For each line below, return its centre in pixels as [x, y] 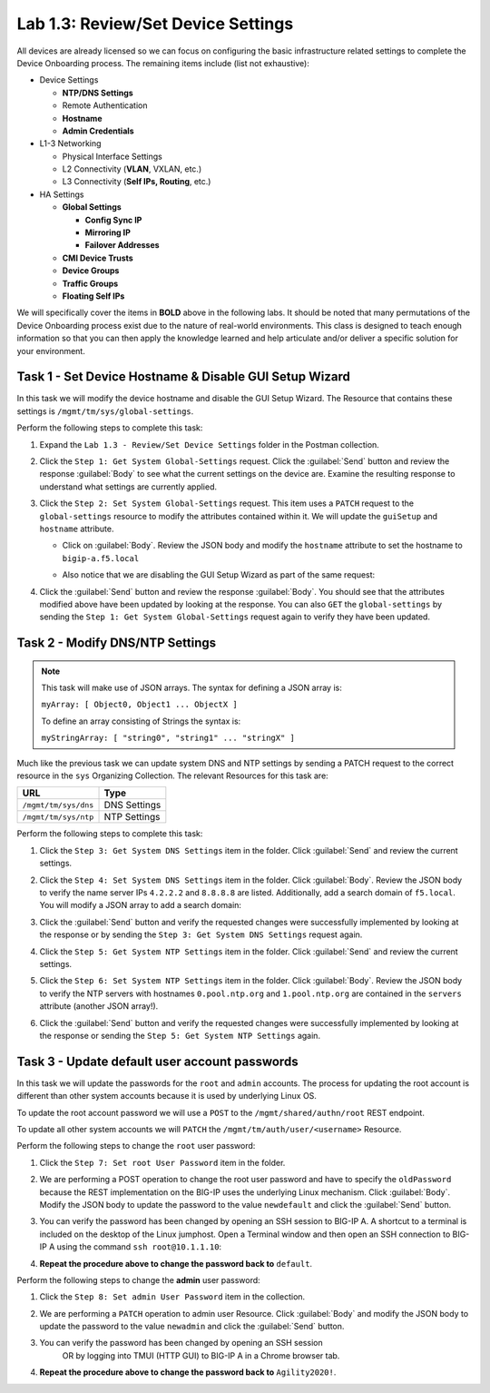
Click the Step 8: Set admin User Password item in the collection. [172, 1297]
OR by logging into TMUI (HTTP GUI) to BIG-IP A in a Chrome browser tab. [201, 1355]
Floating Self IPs [93, 296]
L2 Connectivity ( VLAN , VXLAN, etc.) [132, 169]
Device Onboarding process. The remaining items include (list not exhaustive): [163, 63]
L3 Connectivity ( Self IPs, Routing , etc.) [137, 182]
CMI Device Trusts [98, 258]
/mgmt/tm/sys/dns [58, 805]
